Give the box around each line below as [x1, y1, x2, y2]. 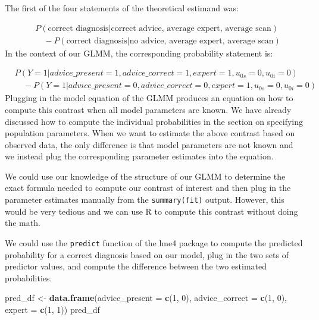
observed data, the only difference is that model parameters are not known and [5, 138, 293, 150]
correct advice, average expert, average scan [111, 24, 271, 33]
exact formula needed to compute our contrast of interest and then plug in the [5, 181, 291, 194]
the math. [5, 217, 40, 229]
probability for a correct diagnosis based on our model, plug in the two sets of [5, 248, 289, 261]
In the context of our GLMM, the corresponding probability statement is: [5, 46, 273, 59]
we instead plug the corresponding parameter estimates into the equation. [5, 150, 274, 162]
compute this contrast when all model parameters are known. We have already [5, 103, 292, 115]
